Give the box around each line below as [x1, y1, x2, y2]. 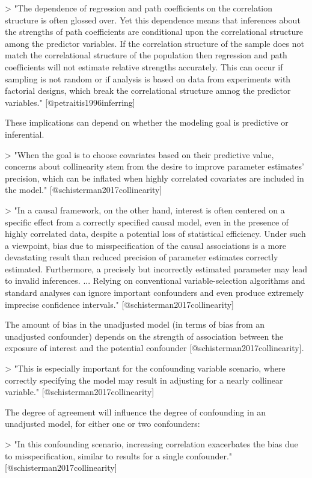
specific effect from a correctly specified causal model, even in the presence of [5, 215, 289, 228]
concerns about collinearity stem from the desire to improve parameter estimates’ [5, 160, 304, 173]
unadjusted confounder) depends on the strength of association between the [5, 329, 284, 342]
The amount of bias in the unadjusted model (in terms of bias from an [5, 318, 265, 331]
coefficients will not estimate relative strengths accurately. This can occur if [5, 60, 283, 73]
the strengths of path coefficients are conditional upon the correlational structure [5, 25, 304, 38]
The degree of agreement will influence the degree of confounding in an [5, 405, 266, 418]
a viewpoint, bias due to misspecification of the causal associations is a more [5, 239, 287, 251]
